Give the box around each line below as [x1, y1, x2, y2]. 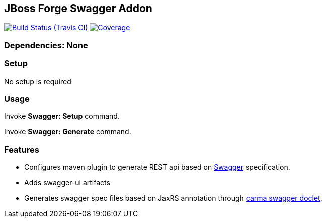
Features [4, 144, 39, 155]
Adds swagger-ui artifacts [24, 178, 110, 187]
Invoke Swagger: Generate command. [4, 127, 131, 136]
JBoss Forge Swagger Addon [4, 2, 152, 15]
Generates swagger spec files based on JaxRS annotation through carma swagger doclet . [24, 194, 322, 203]
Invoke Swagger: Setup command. [4, 112, 120, 121]
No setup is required [4, 77, 71, 86]
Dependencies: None [4, 40, 88, 50]
